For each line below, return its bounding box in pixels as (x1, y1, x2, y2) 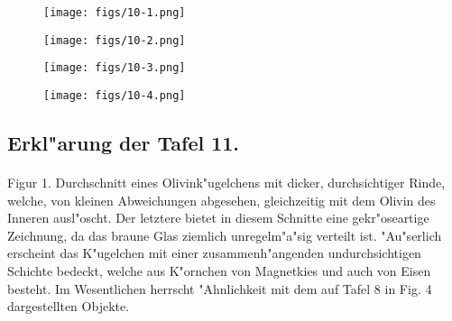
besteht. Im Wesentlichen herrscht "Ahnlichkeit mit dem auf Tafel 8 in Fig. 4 (7, 279, 432, 298)
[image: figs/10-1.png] (43, 6, 186, 19)
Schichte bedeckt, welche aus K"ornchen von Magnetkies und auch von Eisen (7, 261, 431, 280)
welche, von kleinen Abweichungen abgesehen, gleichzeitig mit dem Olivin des (7, 190, 436, 209)
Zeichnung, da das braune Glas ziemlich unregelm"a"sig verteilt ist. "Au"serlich (7, 225, 442, 244)
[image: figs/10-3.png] (43, 61, 186, 75)
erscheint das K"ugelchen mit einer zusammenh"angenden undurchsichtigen (7, 243, 421, 262)
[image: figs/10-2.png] (43, 33, 186, 47)
